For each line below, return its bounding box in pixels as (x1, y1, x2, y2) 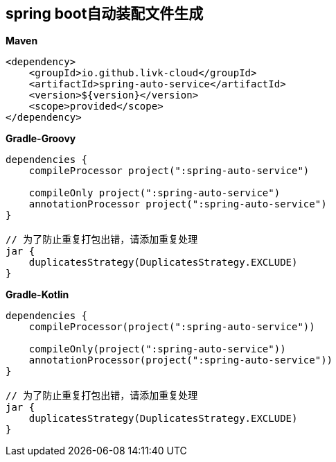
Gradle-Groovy (6, 132, 76, 145)
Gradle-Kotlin (6, 289, 69, 301)
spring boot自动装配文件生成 (6, 5, 204, 22)
